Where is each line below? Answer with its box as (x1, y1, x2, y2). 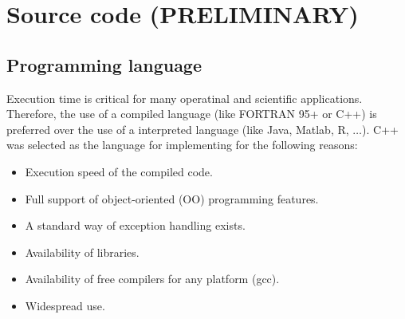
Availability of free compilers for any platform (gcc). (25, 270, 280, 287)
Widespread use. (25, 297, 105, 313)
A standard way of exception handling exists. (25, 217, 246, 234)
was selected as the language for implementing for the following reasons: (6, 136, 358, 153)
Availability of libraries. (25, 243, 140, 260)
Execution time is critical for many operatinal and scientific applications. (6, 89, 363, 106)
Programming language (6, 52, 202, 77)
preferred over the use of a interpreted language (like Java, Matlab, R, (6, 120, 349, 137)
